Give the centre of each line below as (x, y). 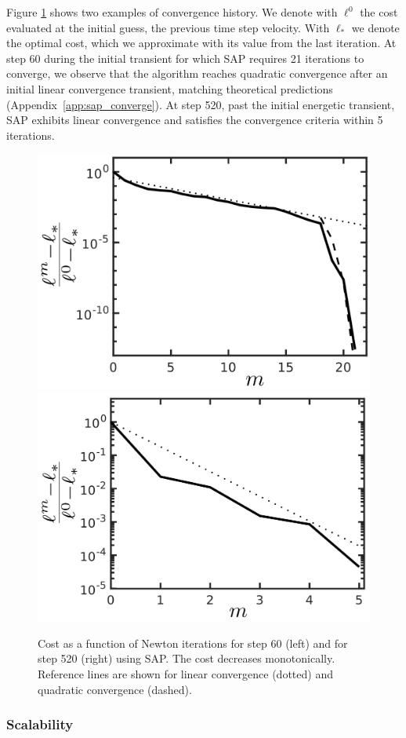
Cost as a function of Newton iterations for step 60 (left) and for (193, 643)
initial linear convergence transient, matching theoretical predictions (170, 88)
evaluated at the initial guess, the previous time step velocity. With (168, 27)
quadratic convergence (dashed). (115, 689)
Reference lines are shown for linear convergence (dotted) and (185, 674)
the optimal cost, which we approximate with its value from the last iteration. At (201, 43)
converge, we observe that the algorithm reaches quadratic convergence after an (197, 73)
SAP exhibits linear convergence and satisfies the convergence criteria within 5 (195, 120)
